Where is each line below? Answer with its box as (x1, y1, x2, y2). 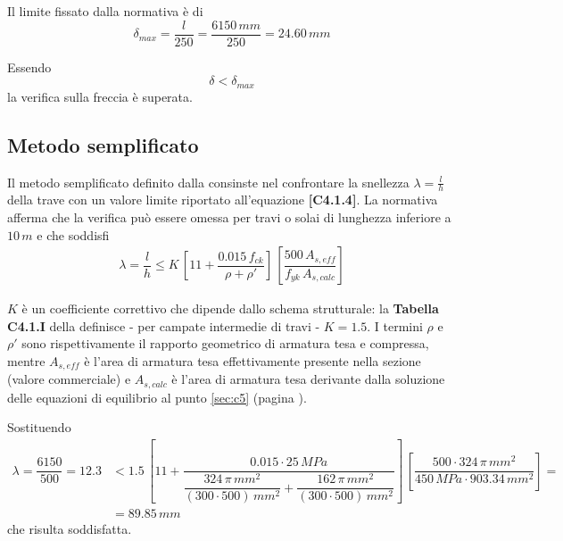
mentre (7, 351, 46, 370)
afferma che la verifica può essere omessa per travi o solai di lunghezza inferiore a (7, 207, 451, 226)
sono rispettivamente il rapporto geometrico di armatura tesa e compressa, (21, 334, 429, 353)
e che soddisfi (37, 225, 110, 244)
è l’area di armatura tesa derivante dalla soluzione (171, 370, 445, 388)
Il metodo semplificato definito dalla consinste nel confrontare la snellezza (7, 172, 410, 191)
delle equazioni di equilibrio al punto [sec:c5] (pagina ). (7, 387, 307, 406)
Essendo (7, 57, 52, 76)
